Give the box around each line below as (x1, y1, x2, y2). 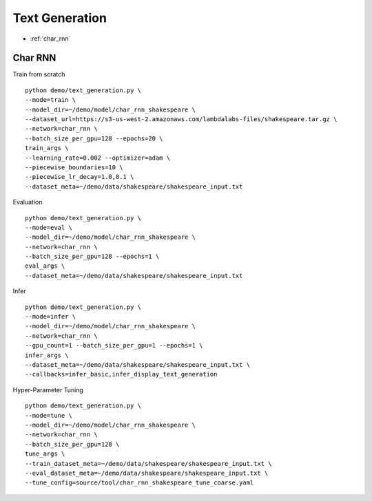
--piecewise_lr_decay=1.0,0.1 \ (25, 173, 134, 181)
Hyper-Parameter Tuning (12, 385, 84, 394)
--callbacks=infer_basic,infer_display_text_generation (25, 370, 218, 379)
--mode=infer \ (25, 313, 76, 321)
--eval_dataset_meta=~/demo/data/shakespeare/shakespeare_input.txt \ (25, 469, 269, 477)
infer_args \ (25, 351, 69, 359)
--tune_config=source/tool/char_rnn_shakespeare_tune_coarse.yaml (25, 479, 254, 487)
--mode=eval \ (25, 224, 72, 231)
